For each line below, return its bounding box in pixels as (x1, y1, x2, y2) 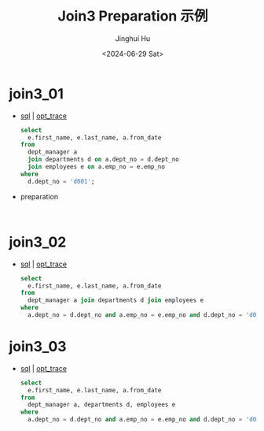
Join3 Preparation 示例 (57, 7, 208, 25)
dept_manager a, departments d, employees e (27, 401, 176, 409)
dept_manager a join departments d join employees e (27, 296, 204, 304)
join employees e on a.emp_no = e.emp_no (27, 163, 166, 171)
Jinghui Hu (115, 33, 151, 43)
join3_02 (9, 233, 67, 251)
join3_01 (9, 84, 64, 102)
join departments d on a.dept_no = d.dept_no (27, 155, 179, 164)
